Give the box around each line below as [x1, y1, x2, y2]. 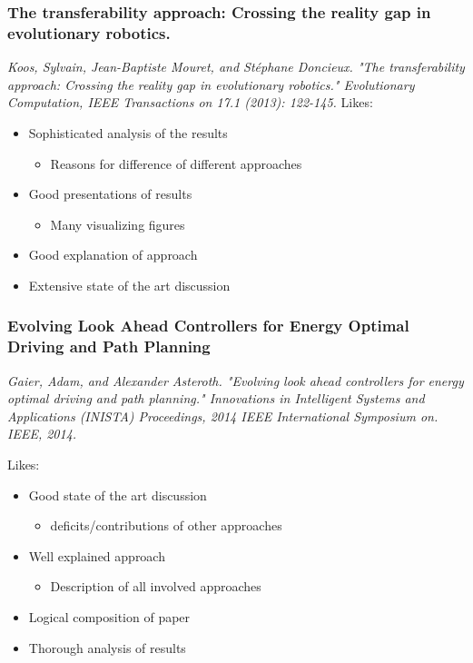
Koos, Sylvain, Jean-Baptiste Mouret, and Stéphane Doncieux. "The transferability [7, 57, 465, 76]
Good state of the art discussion [28, 485, 207, 504]
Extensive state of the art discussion [28, 275, 231, 294]
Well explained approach [28, 546, 165, 565]
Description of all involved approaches [50, 577, 261, 596]
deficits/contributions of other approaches [50, 516, 282, 535]
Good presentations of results [28, 184, 192, 203]
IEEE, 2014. [7, 424, 77, 443]
